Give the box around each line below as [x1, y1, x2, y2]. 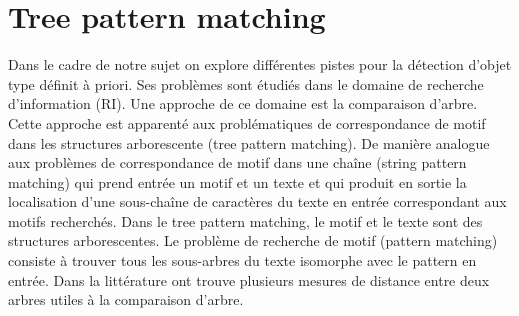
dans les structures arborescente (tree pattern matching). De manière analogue [8, 132, 490, 153]
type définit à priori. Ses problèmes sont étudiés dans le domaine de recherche [8, 73, 484, 94]
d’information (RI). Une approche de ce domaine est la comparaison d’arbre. [8, 93, 478, 114]
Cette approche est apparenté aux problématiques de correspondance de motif [8, 112, 486, 133]
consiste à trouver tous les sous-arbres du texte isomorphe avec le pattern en [8, 250, 477, 271]
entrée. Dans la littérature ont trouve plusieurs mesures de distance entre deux [8, 269, 490, 290]
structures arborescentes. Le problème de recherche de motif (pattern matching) [8, 230, 498, 251]
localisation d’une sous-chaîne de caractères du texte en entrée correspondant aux [8, 191, 507, 212]
